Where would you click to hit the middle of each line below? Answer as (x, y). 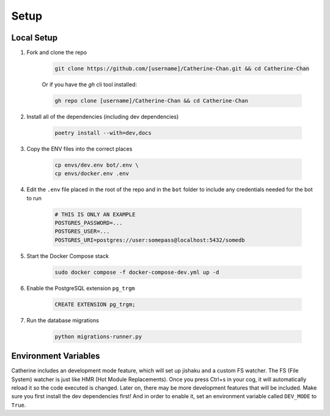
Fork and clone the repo (57, 53)
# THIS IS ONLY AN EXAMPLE (95, 214)
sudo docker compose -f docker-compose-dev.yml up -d (137, 272)
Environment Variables (56, 356)
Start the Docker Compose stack (68, 256)
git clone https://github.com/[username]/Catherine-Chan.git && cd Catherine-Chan (182, 69)
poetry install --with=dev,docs (103, 133)
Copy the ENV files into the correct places (79, 149)
